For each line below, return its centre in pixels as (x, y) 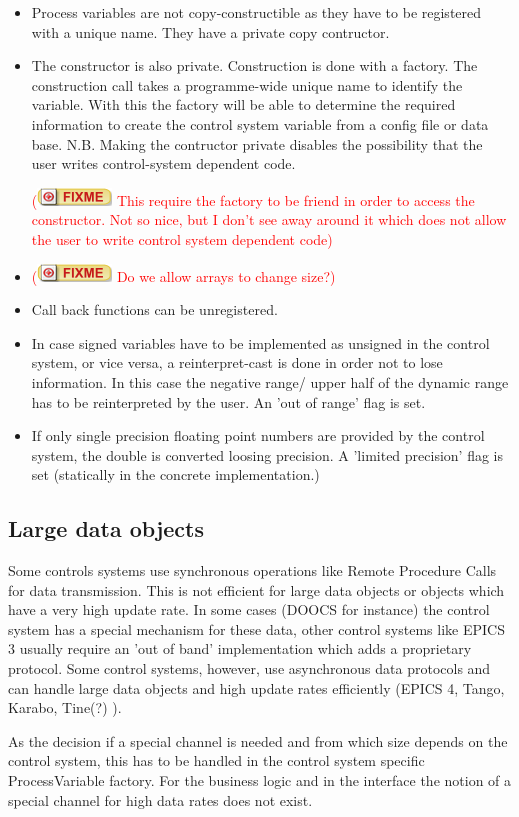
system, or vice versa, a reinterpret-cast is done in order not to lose (237, 362)
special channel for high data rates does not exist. (160, 799)
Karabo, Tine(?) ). (65, 707)
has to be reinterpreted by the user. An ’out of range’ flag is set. (228, 401)
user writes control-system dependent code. (163, 163)
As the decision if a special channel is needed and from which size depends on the (258, 740)
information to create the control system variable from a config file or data (260, 123)
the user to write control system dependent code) (182, 238)
